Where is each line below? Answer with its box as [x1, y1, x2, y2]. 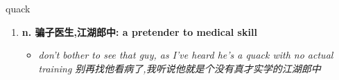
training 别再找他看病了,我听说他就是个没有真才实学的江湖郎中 [38, 61, 321, 75]
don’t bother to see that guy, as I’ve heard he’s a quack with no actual [38, 48, 333, 62]
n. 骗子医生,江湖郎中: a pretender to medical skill [21, 24, 257, 39]
